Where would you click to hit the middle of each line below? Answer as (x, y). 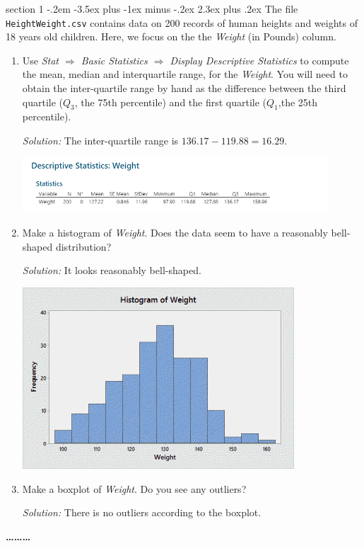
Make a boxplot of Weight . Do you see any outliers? (134, 488)
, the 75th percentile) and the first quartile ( (171, 102)
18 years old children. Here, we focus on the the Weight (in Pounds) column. (171, 36)
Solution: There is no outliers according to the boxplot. (142, 512)
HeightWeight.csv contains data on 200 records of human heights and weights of (182, 22)
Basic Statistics (114, 60)
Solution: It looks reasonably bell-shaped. (112, 270)
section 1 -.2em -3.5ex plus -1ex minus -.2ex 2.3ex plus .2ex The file (152, 8)
